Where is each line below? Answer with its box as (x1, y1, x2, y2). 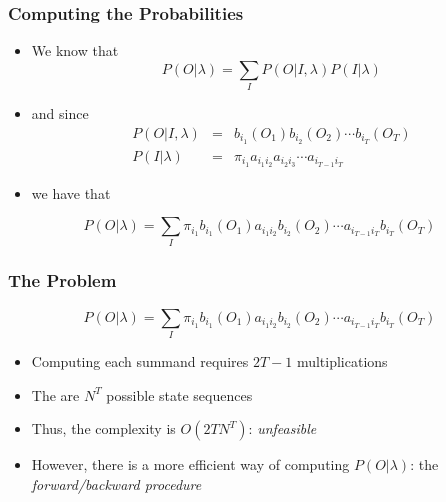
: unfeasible (248, 418, 317, 439)
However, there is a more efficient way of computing (31, 454, 350, 475)
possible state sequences (106, 384, 253, 405)
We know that (31, 40, 119, 61)
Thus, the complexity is (31, 418, 176, 439)
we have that (31, 182, 111, 203)
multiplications (296, 350, 388, 371)
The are (31, 384, 80, 405)
